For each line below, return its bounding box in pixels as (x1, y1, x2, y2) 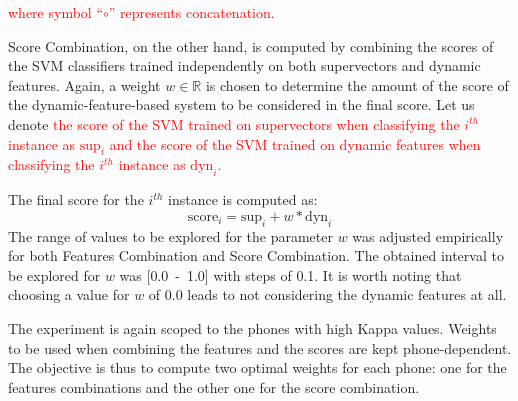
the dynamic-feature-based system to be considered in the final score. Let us (8, 94, 475, 115)
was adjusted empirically (352, 225, 504, 246)
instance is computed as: (168, 189, 318, 210)
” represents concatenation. (108, 2, 275, 22)
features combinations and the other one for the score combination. (8, 376, 420, 397)
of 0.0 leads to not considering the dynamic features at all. (148, 284, 507, 305)
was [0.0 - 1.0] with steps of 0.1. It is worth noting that (119, 264, 462, 285)
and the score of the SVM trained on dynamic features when (109, 133, 481, 154)
